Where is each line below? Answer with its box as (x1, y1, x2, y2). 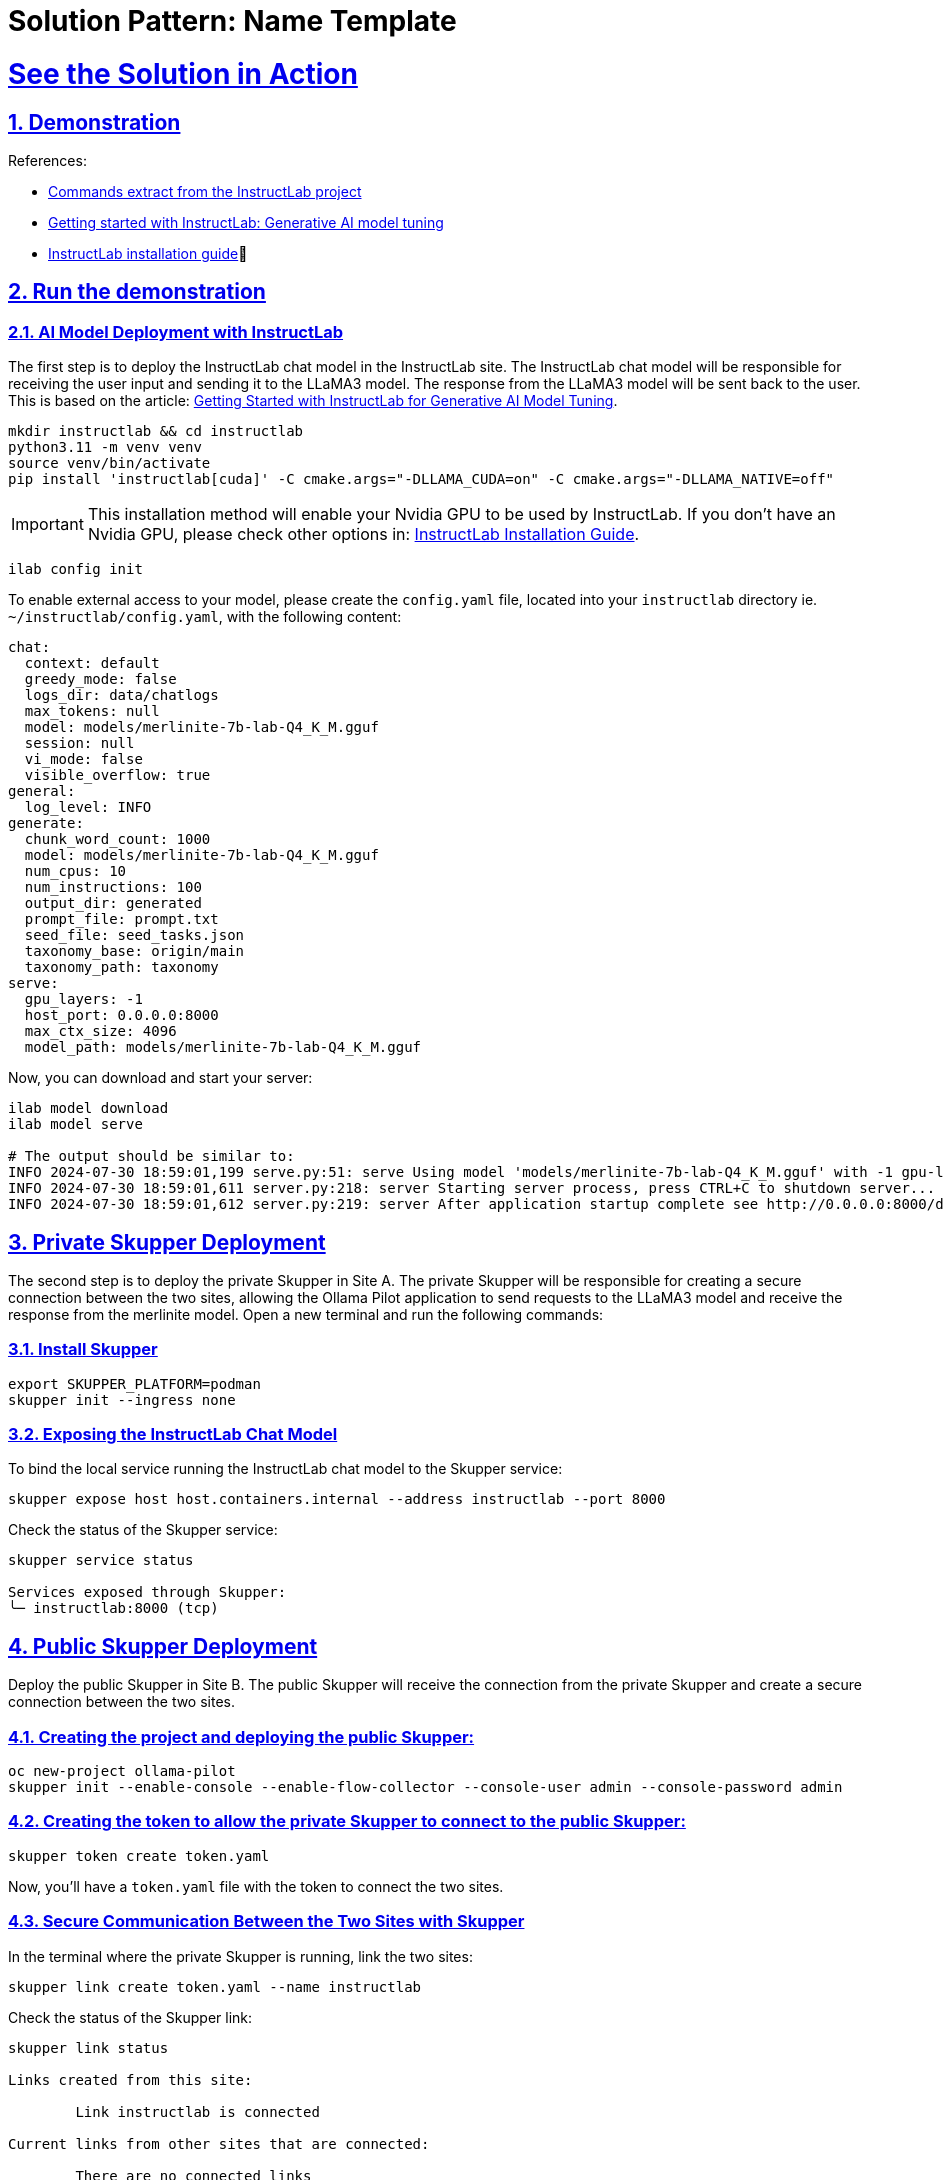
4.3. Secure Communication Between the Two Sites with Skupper (8, 1911, 525, 1932)
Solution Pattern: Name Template (8, 4, 457, 38)
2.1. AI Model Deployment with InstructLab (8, 321, 344, 342)
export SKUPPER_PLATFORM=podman (8, 1375, 261, 1392)
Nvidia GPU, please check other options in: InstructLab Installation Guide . (87, 524, 640, 545)
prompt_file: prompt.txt (24, 911, 219, 928)
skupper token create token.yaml (8, 1847, 270, 1864)
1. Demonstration (8, 109, 181, 135)
